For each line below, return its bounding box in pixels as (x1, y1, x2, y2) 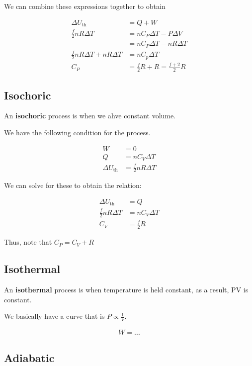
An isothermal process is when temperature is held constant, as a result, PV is (4, 284, 249, 295)
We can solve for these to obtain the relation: (4, 180, 142, 190)
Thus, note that (4, 237, 52, 247)
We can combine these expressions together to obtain (4, 1, 166, 11)
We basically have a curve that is (4, 311, 105, 321)
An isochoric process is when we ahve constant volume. (4, 110, 176, 121)
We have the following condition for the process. (4, 127, 151, 137)
